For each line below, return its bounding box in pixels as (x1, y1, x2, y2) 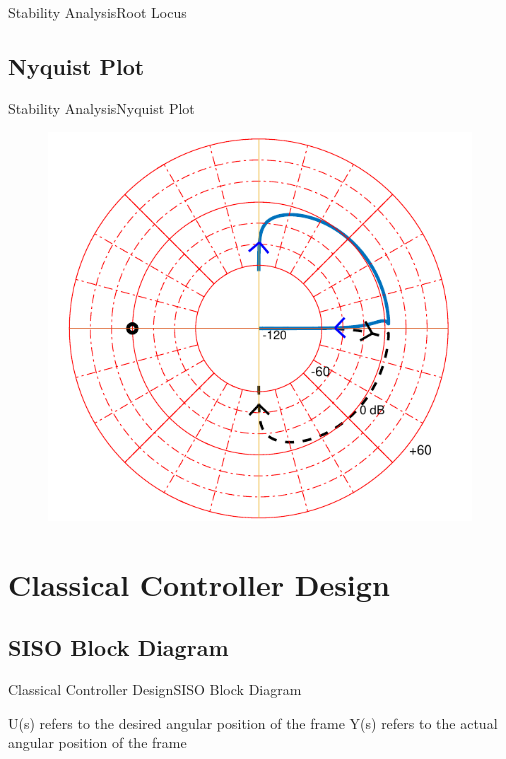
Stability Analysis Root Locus (8, 2, 187, 22)
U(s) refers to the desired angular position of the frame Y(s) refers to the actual (8, 712, 498, 733)
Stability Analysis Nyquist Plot (8, 97, 195, 118)
